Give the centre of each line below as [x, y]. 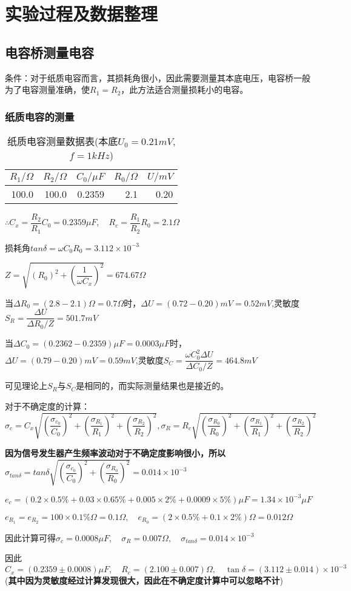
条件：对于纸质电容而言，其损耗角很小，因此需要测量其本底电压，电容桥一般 [158, 77]
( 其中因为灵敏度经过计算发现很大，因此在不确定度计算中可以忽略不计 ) [144, 580]
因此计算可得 [30, 537]
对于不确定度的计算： [47, 406]
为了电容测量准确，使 [47, 89]
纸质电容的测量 [40, 116]
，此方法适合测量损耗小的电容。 [185, 89]
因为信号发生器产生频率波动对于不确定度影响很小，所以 [115, 453]
